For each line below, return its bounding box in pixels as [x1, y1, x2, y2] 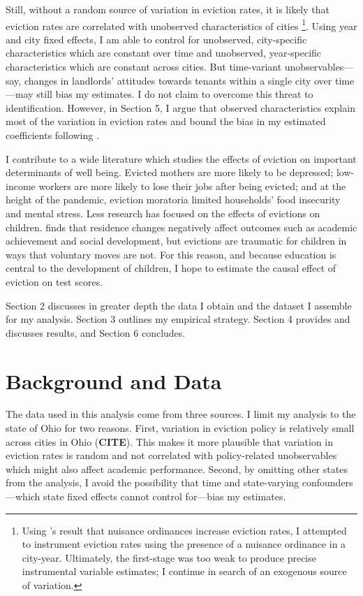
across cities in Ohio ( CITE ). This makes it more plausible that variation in [6, 434, 334, 449]
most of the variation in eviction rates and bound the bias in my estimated [6, 114, 326, 129]
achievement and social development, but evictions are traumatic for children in [6, 233, 347, 248]
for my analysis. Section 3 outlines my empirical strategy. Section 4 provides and [6, 312, 350, 326]
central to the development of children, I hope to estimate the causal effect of [6, 261, 336, 275]
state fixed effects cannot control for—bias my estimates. [43, 489, 286, 503]
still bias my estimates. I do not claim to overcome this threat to [36, 87, 313, 101]
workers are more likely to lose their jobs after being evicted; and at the [38, 178, 346, 193]
